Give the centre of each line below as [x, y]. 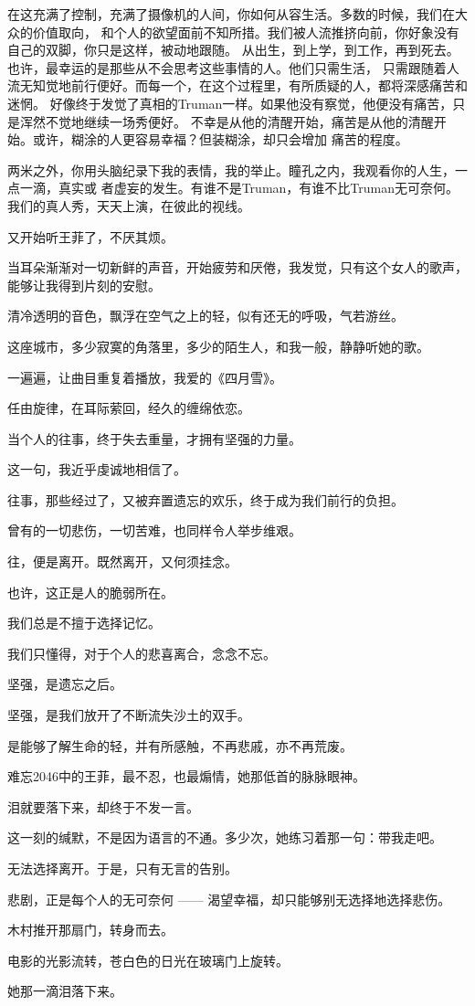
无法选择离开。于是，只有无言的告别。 [122, 868]
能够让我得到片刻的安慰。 [84, 285]
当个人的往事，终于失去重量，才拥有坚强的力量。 [154, 438]
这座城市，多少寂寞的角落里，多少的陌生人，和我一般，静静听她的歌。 [218, 346]
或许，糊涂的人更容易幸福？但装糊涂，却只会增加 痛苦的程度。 [220, 139]
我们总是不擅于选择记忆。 [84, 623]
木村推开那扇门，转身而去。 [90, 930]
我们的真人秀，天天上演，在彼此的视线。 [129, 205]
